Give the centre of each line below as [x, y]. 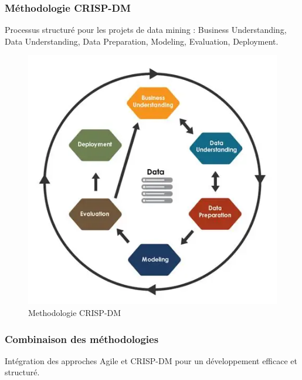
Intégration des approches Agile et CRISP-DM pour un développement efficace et [151, 360]
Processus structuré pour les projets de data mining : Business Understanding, [146, 30]
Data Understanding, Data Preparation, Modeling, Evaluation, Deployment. [142, 41]
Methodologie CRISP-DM [75, 312]
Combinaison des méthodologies [82, 339]
